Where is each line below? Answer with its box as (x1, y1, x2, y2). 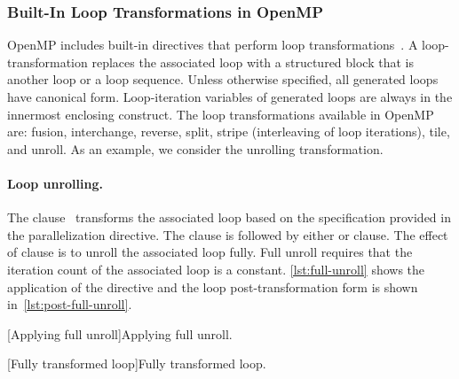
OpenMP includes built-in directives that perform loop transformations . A (7, 35, 418, 54)
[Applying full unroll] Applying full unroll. (7, 324, 233, 343)
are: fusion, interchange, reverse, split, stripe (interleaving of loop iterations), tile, (7, 122, 450, 141)
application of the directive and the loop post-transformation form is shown (7, 277, 418, 296)
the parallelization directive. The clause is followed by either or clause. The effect (7, 225, 448, 244)
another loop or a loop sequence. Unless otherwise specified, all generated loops (7, 70, 439, 89)
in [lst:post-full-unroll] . (7, 295, 132, 313)
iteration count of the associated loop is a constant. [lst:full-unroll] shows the (7, 259, 425, 278)
